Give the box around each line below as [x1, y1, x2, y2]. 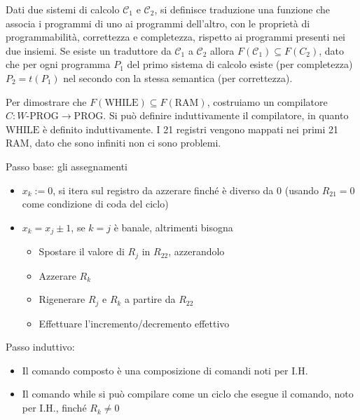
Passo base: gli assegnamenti [6, 158, 127, 173]
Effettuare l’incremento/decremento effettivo [39, 316, 230, 330]
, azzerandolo [168, 244, 225, 259]
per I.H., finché [22, 400, 87, 415]
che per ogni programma [6, 57, 111, 72]
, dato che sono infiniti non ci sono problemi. [29, 135, 221, 150]
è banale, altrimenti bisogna [113, 219, 233, 234]
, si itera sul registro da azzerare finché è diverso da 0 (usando [53, 182, 319, 197]
